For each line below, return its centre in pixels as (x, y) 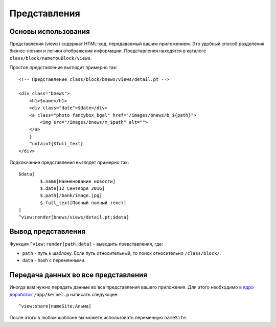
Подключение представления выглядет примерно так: (69, 162)
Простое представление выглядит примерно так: (63, 68)
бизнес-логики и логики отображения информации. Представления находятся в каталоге (108, 51)
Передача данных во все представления (78, 275)
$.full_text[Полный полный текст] (83, 203)
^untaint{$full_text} (56, 144)
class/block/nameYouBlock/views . (51, 58)
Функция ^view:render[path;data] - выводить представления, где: (86, 244)
